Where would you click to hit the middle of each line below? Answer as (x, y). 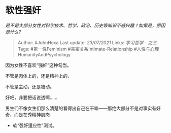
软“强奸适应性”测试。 (35, 125)
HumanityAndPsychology (44, 54)
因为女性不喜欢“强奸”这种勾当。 (39, 65)
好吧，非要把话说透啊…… (31, 97)
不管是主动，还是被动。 (30, 86)
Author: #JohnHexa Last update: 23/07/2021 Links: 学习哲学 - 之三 (87, 42)
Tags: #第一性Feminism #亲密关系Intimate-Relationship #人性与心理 (88, 49)
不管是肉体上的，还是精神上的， (39, 76)
